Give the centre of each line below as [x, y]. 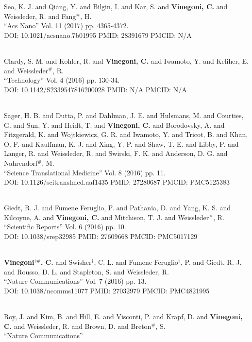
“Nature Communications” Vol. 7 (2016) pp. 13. [75, 281]
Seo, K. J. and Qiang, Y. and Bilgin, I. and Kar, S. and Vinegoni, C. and [116, 6]
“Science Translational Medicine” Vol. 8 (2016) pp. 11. [85, 172]
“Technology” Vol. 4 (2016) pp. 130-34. [62, 80]
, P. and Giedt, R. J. [211, 262]
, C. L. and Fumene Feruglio [136, 262]
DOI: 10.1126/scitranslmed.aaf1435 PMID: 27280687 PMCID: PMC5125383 [117, 182]
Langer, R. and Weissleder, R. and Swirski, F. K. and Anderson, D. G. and [116, 153]
